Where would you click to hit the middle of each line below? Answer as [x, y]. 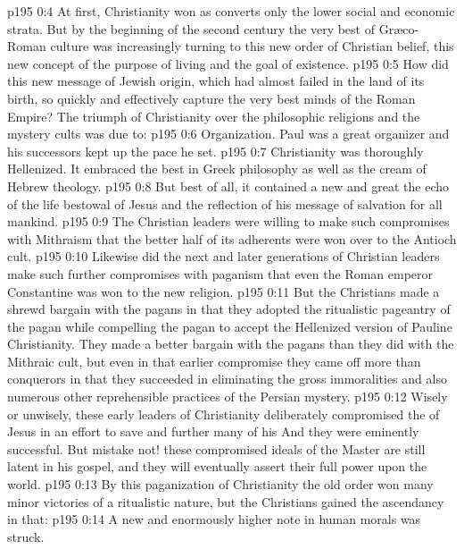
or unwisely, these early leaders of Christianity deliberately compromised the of [224, 414]
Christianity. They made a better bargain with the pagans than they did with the [231, 344]
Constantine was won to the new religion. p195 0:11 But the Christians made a [224, 291]
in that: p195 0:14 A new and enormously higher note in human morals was [214, 519]
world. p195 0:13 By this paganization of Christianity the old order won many [220, 484]
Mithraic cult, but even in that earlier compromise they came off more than [214, 361]
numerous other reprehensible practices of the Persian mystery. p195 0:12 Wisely [228, 397]
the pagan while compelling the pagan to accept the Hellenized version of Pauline [230, 326]
